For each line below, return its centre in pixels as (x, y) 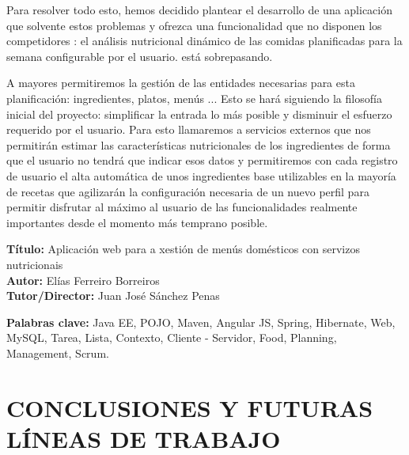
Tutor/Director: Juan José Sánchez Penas (113, 296)
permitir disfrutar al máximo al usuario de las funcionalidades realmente (182, 207)
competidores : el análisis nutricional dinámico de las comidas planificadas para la (204, 41)
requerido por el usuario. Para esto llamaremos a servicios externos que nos (189, 129)
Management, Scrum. (58, 353)
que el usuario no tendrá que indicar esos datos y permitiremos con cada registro (202, 160)
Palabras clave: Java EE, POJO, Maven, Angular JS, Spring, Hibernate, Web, (201, 322)
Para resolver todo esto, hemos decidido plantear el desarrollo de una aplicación (200, 9)
